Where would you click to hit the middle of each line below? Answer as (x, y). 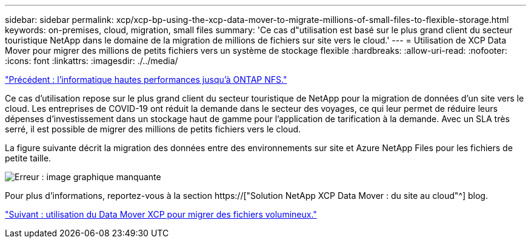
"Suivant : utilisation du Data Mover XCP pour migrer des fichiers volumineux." (161, 214)
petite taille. (28, 158)
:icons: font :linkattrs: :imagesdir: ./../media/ (92, 61)
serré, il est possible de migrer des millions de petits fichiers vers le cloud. (153, 129)
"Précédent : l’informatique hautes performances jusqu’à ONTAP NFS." (146, 79)
